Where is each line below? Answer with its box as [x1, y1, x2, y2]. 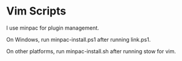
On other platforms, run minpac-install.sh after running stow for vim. [6, 47, 177, 55]
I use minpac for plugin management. [6, 24, 100, 31]
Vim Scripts [6, 4, 67, 18]
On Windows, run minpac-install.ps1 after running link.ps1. [6, 36, 151, 43]
